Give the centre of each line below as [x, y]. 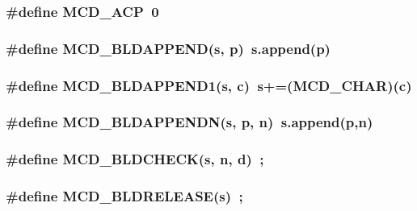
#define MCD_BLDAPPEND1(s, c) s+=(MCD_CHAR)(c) [209, 85]
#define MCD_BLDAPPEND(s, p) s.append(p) [168, 48]
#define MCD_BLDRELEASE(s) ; [124, 196]
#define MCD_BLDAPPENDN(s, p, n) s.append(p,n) [190, 122]
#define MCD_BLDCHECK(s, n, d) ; [135, 159]
